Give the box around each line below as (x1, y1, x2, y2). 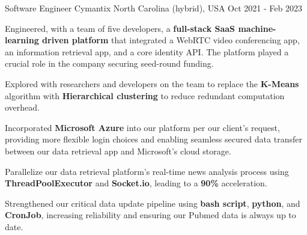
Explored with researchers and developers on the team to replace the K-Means (5, 77, 299, 90)
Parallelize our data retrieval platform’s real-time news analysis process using (5, 165, 289, 177)
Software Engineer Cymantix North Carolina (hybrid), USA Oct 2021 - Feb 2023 (5, 2, 302, 14)
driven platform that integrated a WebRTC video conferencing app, (42, 34, 300, 46)
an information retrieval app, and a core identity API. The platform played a (5, 45, 289, 58)
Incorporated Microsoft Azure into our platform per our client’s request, (5, 121, 280, 133)
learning (5, 34, 39, 46)
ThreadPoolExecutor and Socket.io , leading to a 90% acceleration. (5, 177, 267, 189)
